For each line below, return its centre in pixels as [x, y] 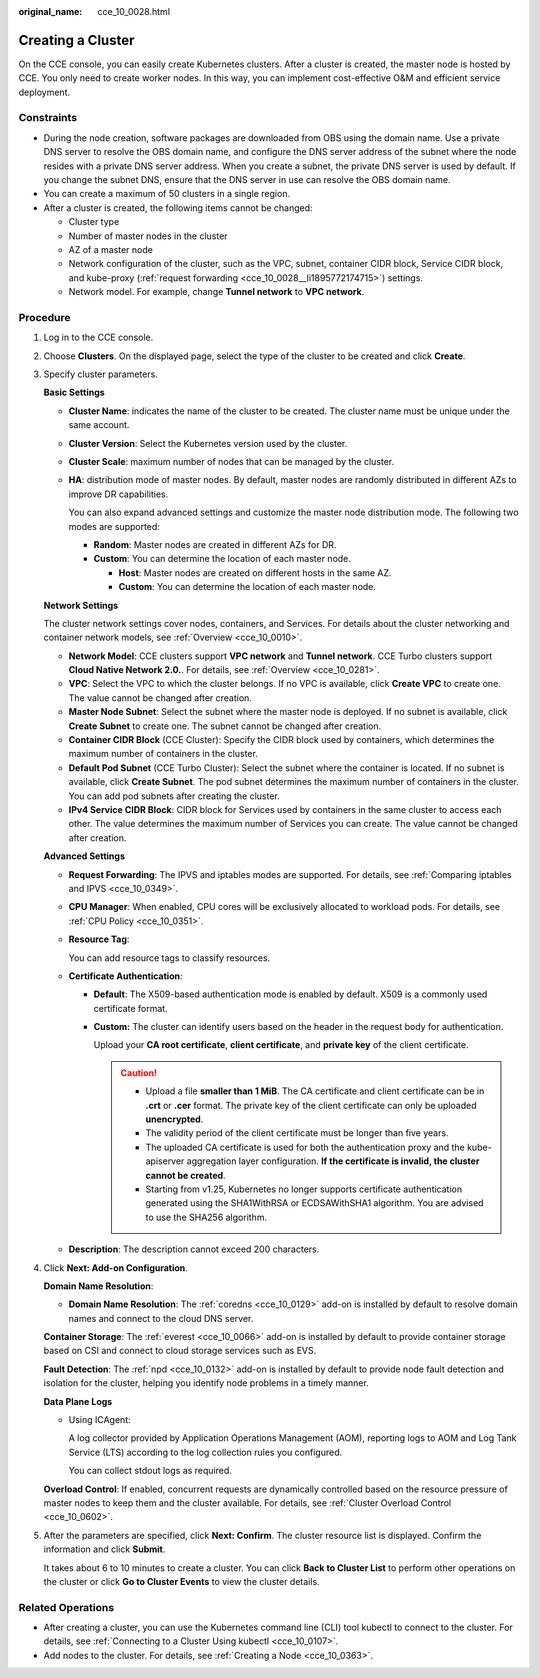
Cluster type [94, 222]
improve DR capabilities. [118, 494]
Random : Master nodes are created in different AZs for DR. [215, 544]
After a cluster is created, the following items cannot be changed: [178, 207]
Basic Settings [74, 392]
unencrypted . [174, 1119]
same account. [99, 425]
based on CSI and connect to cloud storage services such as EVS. [180, 1351]
